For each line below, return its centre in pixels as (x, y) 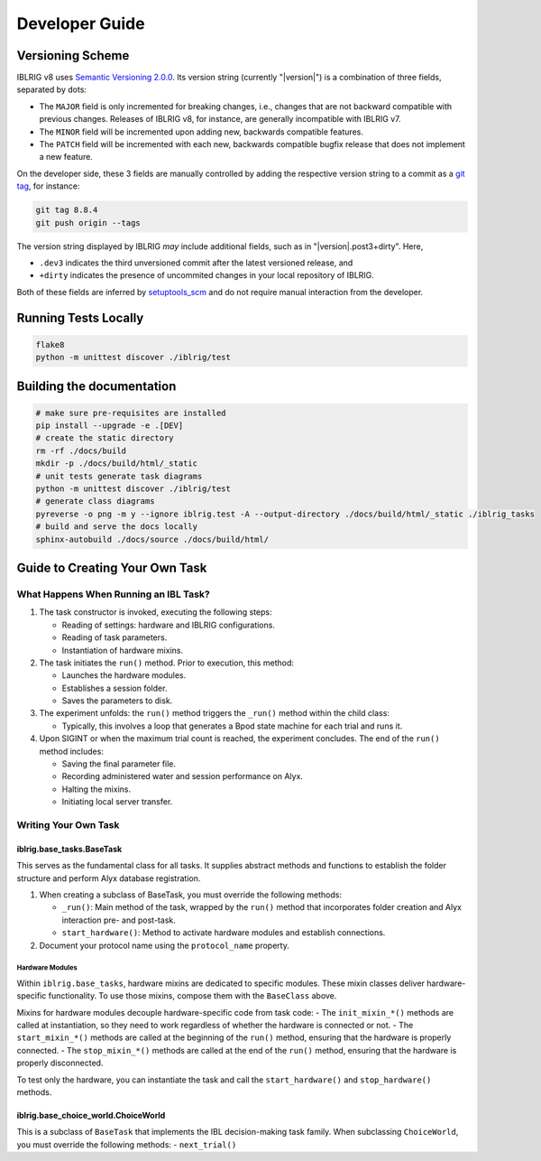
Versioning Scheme (73, 56)
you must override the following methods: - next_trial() (127, 1144)
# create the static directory (105, 438)
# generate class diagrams (95, 502)
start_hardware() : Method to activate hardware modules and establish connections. (224, 933)
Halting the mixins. (96, 789)
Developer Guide (81, 23)
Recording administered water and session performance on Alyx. (183, 776)
